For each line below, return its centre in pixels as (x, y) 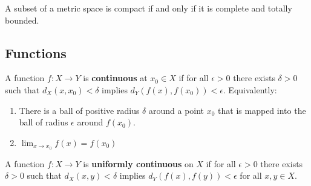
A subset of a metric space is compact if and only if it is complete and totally (149, 8)
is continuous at (115, 78)
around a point (176, 110)
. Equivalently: (250, 89)
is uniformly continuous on (138, 163)
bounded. (22, 20)
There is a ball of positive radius (79, 110)
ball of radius (44, 122)
